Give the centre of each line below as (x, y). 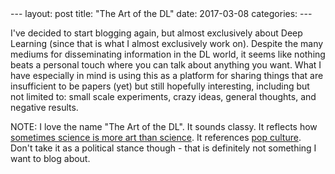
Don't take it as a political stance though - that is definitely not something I (163, 148)
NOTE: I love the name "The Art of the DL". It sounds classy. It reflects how (164, 126)
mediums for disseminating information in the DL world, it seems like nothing (168, 54)
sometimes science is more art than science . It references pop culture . (156, 137)
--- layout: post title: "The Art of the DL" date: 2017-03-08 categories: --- (161, 13)
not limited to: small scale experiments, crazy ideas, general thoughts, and (163, 96)
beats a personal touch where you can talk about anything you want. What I (166, 65)
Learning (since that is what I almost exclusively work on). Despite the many (167, 43)
